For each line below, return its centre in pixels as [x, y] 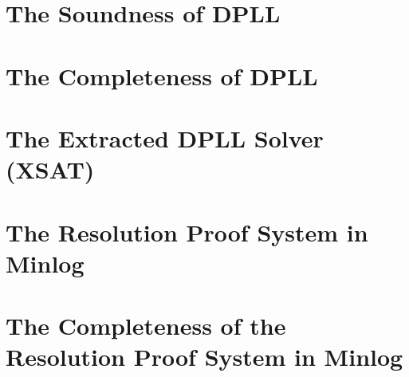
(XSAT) [50, 169]
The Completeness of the [146, 326]
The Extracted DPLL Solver [165, 137]
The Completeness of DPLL [162, 75]
